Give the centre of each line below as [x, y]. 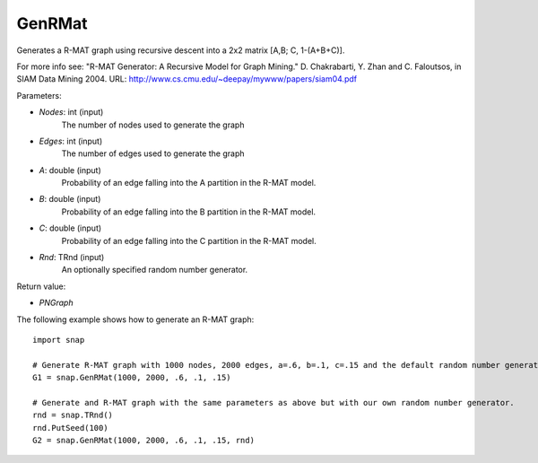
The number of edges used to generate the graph [153, 153]
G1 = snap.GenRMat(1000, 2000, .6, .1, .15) [132, 378]
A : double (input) [70, 170]
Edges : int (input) [71, 141]
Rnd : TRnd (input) [72, 258]
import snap [59, 340]
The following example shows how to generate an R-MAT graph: [135, 319]
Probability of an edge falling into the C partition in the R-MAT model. [189, 240]
